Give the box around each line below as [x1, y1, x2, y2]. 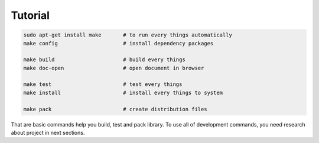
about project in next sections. [11, 129, 85, 137]
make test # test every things [23, 81, 183, 88]
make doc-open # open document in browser [23, 65, 204, 71]
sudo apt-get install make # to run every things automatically [23, 32, 233, 38]
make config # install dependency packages [23, 40, 214, 46]
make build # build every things [23, 56, 185, 63]
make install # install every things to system [23, 89, 223, 96]
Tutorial [11, 9, 50, 22]
